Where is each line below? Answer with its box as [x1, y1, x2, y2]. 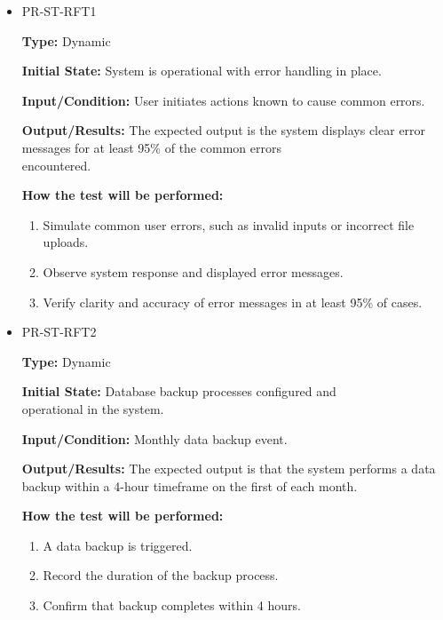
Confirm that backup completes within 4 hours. [43, 596, 301, 615]
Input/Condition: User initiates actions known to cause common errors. [21, 91, 425, 109]
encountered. [21, 155, 91, 174]
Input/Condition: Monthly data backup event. [21, 429, 288, 448]
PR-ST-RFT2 [21, 322, 97, 341]
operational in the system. [21, 399, 164, 417]
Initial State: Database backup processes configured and [21, 382, 336, 401]
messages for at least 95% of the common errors [21, 138, 281, 156]
